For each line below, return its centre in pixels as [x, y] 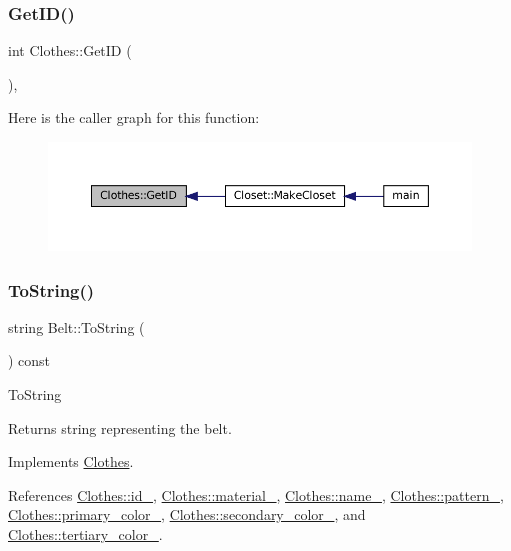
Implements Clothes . [71, 461]
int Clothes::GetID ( [70, 50]
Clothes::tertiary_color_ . [85, 533]
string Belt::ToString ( [76, 326]
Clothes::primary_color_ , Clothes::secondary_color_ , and [187, 514]
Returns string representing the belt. [120, 427]
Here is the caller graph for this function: [134, 117]
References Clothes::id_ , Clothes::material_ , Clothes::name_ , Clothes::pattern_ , [256, 494]
